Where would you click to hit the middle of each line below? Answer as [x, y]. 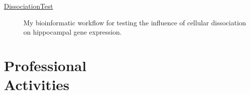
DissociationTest [29, 6]
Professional [45, 65]
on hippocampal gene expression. [73, 32]
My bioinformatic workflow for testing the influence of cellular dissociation [135, 22]
